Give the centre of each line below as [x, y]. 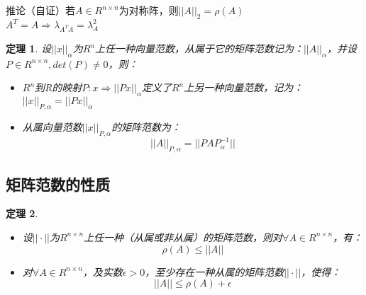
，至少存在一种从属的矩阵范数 [215, 271]
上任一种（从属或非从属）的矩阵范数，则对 [183, 237]
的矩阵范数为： [146, 127]
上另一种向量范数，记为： [244, 87]
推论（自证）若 [40, 10]
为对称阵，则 [149, 10]
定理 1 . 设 [28, 48]
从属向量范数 [52, 127]
